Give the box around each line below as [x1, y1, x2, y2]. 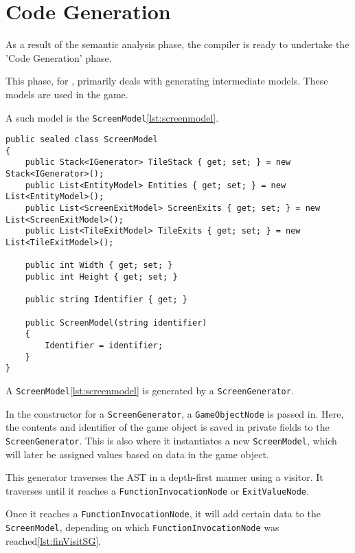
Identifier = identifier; [45, 340, 163, 350]
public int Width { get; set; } [25, 260, 173, 271]
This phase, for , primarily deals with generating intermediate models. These [5, 74, 328, 88]
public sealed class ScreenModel [5, 135, 158, 145]
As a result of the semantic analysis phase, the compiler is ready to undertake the [5, 37, 350, 52]
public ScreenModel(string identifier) [25, 317, 207, 328]
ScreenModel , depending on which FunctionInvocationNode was [5, 520, 279, 534]
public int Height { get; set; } [25, 272, 178, 282]
